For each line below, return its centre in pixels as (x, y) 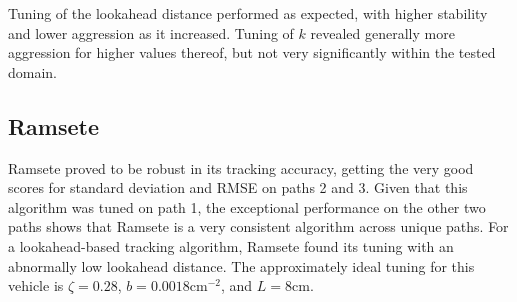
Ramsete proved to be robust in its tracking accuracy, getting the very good (241, 167)
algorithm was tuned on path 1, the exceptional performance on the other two (247, 206)
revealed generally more (382, 32)
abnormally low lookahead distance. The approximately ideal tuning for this (241, 265)
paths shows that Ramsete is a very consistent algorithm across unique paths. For (258, 226)
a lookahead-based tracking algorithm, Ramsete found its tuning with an (231, 245)
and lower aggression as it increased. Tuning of (151, 32)
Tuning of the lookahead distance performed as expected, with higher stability (248, 13)
